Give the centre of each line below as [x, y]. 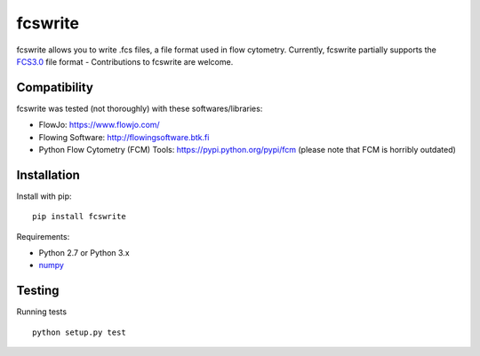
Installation [48, 174]
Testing [38, 291]
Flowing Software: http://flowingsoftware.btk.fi [124, 137]
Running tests [41, 312]
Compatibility [55, 87]
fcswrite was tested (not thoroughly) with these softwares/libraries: [140, 108]
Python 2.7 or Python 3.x [84, 253]
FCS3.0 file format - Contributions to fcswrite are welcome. [125, 61]
